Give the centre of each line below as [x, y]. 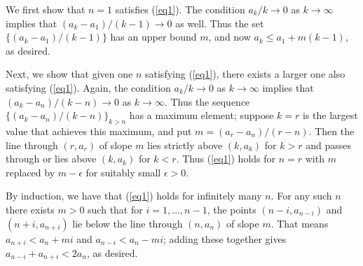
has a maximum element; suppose [201, 115]
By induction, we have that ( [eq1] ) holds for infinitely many [134, 196]
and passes [329, 145]
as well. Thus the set [220, 23]
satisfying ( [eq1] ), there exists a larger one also [245, 74]
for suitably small [123, 172]
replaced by [30, 172]
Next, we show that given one [69, 74]
